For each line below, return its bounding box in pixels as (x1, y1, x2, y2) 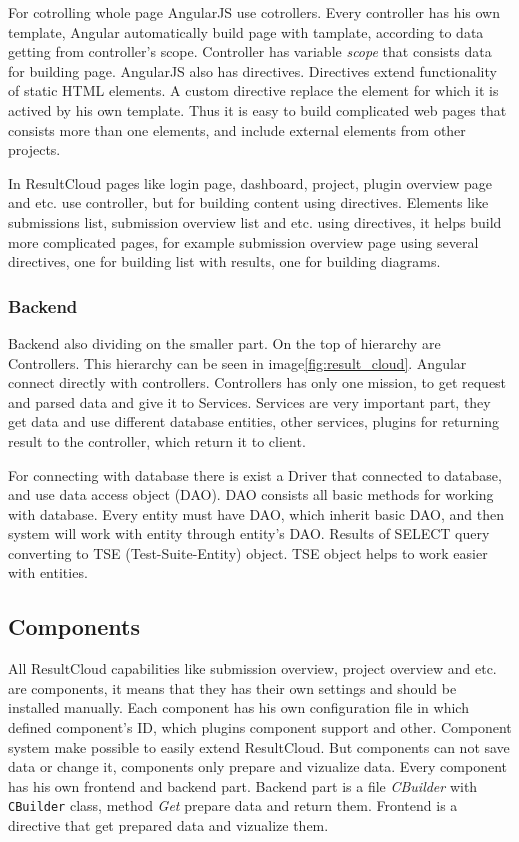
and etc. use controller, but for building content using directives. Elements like (8, 192, 489, 213)
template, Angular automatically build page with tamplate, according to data (8, 21, 484, 42)
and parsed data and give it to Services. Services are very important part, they (8, 391, 491, 412)
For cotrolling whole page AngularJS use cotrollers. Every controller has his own (8, 2, 500, 22)
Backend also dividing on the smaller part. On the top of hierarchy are (8, 332, 441, 353)
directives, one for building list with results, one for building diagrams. (8, 251, 441, 272)
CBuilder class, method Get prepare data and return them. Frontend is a (8, 795, 458, 816)
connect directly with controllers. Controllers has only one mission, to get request (8, 372, 507, 393)
